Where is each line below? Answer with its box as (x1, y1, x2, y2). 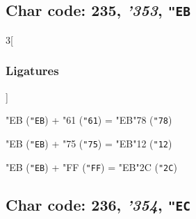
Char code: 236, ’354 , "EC (6, 193, 190, 215)
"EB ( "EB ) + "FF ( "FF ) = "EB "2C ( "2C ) (6, 159, 177, 174)
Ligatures (6, 62, 59, 79)
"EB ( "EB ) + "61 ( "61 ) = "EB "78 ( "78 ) (6, 113, 172, 127)
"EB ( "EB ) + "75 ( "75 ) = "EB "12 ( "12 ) (6, 136, 172, 150)
